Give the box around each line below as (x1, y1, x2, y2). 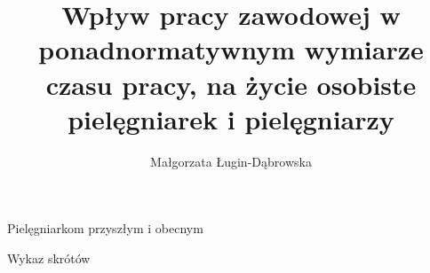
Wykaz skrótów (7, 248, 91, 267)
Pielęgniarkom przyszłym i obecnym (7, 219, 203, 238)
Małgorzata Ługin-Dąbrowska (150, 152, 312, 170)
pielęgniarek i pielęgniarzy (68, 100, 394, 136)
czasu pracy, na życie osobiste (45, 66, 417, 102)
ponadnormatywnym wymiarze (38, 31, 424, 67)
